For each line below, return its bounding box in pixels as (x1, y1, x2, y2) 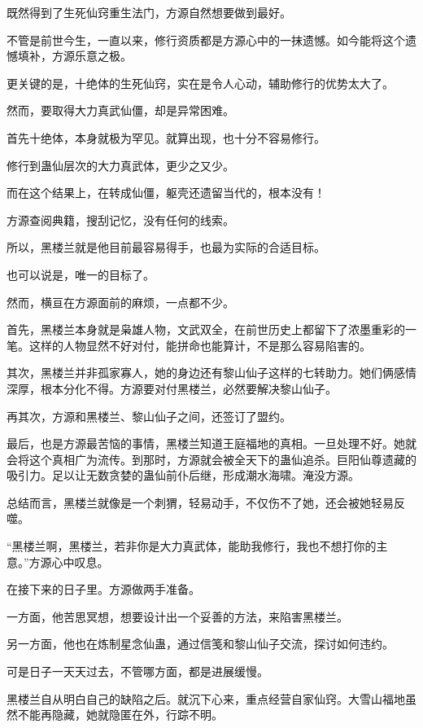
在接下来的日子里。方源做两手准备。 (7, 581, 200, 598)
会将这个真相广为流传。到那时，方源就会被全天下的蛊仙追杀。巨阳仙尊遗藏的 (7, 450, 416, 467)
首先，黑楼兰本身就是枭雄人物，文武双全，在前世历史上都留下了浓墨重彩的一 (7, 321, 416, 338)
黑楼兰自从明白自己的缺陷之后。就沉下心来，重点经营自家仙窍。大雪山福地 (7, 690, 405, 707)
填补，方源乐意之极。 (17, 47, 132, 64)
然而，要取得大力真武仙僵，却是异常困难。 (7, 102, 234, 119)
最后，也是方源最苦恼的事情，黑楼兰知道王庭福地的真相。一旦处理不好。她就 (7, 435, 416, 452)
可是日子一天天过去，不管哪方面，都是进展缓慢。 (7, 663, 268, 680)
